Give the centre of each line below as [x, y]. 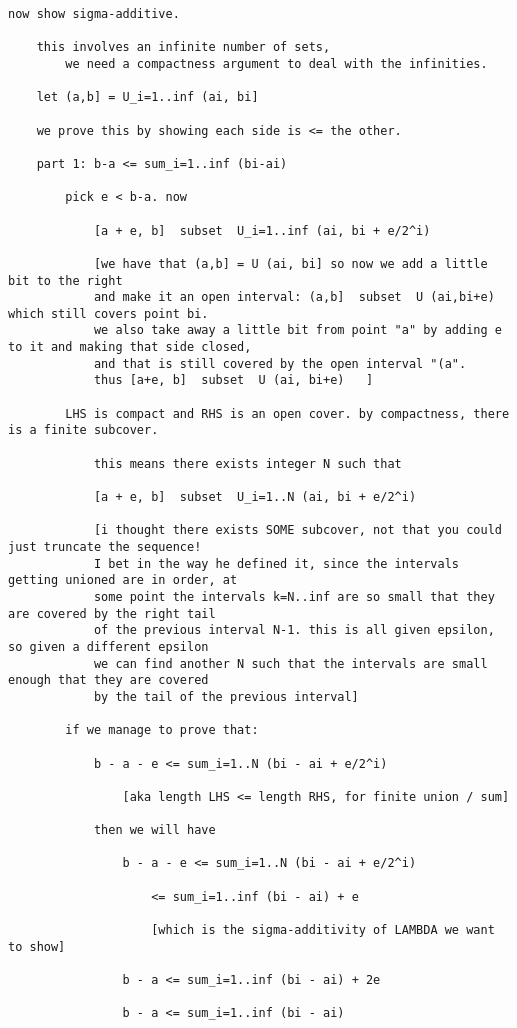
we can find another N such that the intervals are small [290, 663]
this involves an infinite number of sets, [183, 47]
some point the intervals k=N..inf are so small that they [294, 596]
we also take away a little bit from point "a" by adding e [297, 330]
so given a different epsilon [108, 646]
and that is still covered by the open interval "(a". [280, 363]
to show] [37, 946]
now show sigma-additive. [94, 14]
